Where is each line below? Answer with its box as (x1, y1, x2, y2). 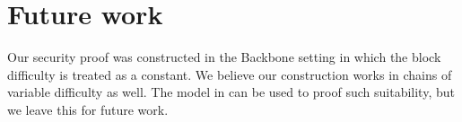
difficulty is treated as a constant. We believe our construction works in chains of (7, 65, 452, 83)
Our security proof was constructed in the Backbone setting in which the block (7, 48, 441, 66)
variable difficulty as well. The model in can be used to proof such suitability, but (7, 83, 455, 101)
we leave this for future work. (7, 100, 169, 118)
